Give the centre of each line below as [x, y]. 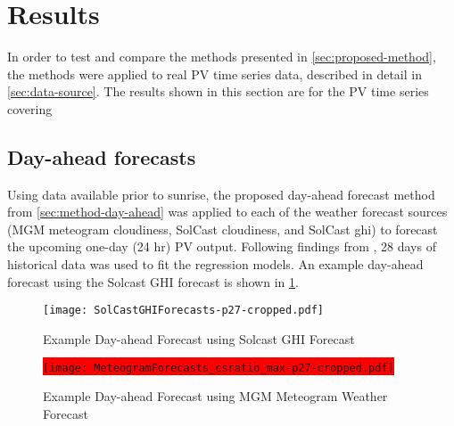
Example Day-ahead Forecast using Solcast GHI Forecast [199, 338]
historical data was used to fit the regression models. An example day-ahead [215, 264]
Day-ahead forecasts [102, 156]
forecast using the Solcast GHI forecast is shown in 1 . [153, 281]
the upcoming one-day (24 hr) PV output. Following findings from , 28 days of [222, 246]
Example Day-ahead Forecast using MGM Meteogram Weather [215, 396]
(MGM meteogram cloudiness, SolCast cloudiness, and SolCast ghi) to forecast [223, 229]
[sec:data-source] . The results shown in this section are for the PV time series [218, 91]
